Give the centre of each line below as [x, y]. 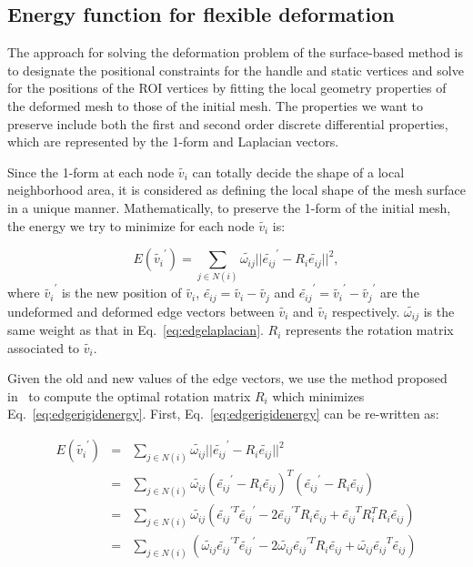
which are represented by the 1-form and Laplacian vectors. [173, 142]
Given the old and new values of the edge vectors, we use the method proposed [227, 378]
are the [400, 293]
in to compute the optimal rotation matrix [129, 395]
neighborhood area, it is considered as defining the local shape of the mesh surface [236, 190]
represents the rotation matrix [370, 330]
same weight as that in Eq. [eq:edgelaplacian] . [136, 330]
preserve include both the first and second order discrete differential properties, [228, 123]
